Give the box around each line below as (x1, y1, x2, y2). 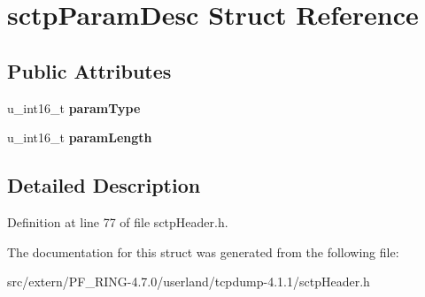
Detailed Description (7, 171, 201, 199)
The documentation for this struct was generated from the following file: (7, 242, 399, 261)
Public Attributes (7, 57, 172, 84)
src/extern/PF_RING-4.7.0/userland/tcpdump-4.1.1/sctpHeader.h (7, 272, 370, 291)
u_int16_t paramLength (7, 128, 152, 147)
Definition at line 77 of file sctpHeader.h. (7, 212, 228, 231)
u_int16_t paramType (7, 98, 141, 117)
